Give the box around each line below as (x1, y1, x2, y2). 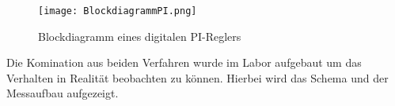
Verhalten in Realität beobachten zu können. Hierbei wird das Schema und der (6, 69, 389, 86)
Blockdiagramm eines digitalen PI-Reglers (38, 27, 241, 44)
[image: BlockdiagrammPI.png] (38, 5, 197, 16)
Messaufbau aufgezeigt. (6, 85, 119, 101)
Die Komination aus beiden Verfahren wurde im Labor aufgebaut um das (6, 54, 362, 71)
